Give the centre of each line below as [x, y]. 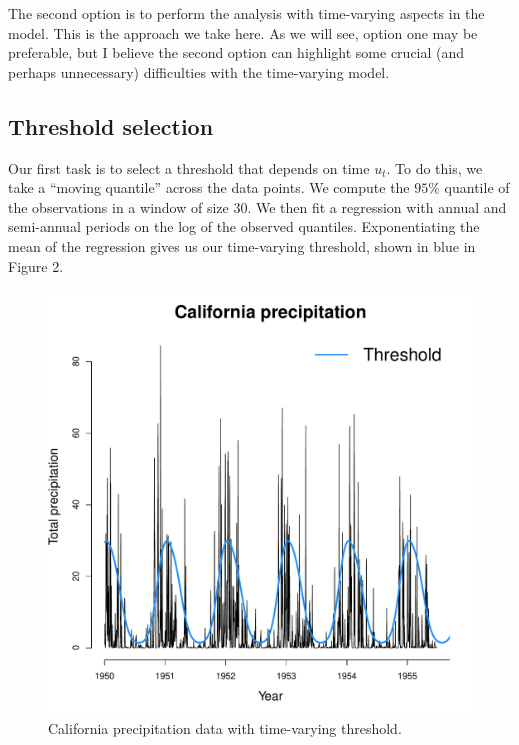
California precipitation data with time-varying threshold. [225, 727]
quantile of [477, 187]
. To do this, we [434, 167]
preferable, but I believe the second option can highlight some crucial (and [236, 52]
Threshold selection [111, 125]
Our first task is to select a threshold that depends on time [189, 167]
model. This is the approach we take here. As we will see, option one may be [243, 32]
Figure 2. [36, 265]
